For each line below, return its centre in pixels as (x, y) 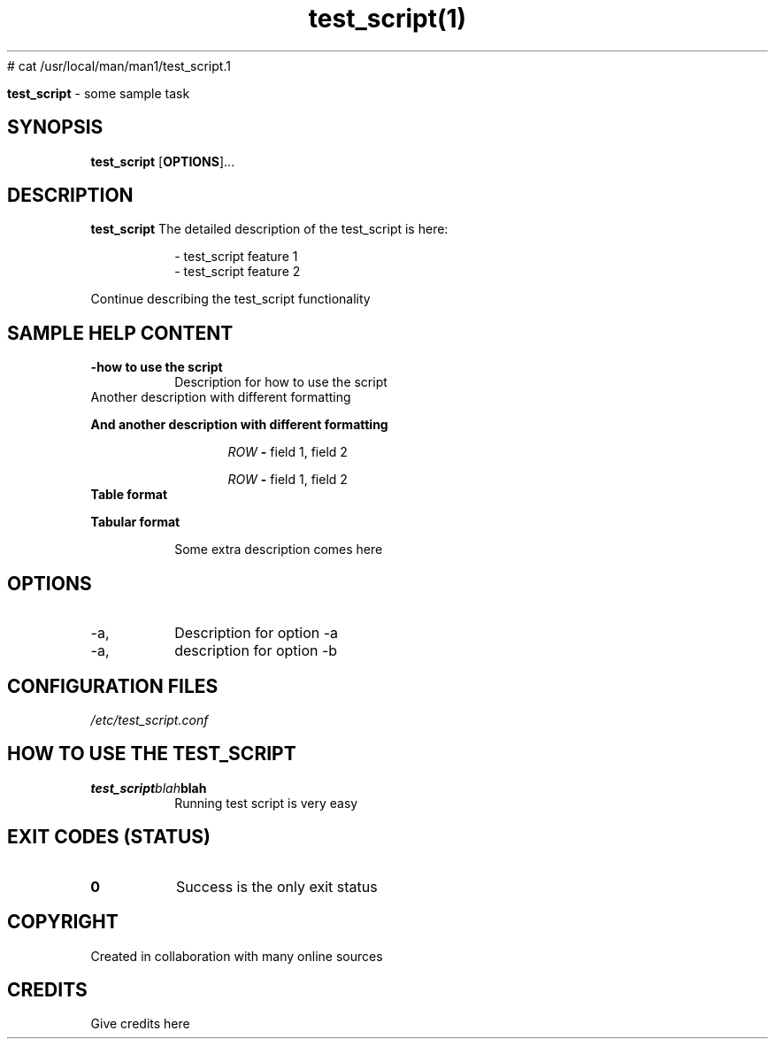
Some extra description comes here (279, 550)
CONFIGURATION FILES (113, 686)
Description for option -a (257, 633)
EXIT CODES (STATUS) (109, 837)
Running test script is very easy (266, 803)
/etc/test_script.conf (150, 719)
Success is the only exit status (276, 886)
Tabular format (135, 522)
